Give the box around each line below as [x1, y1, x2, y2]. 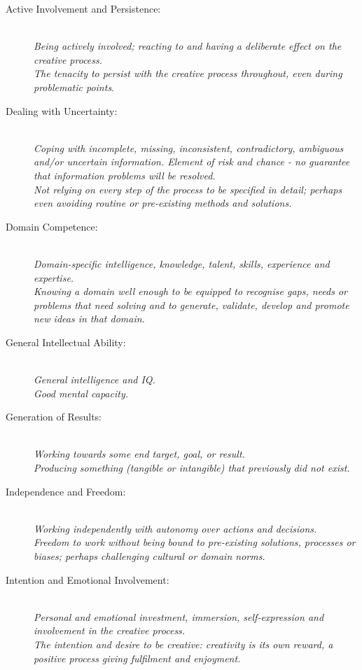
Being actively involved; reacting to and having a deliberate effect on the [34, 39, 342, 53]
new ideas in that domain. [34, 311, 145, 326]
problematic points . [34, 79, 115, 94]
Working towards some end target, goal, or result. [34, 446, 245, 461]
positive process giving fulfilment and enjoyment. [34, 650, 241, 665]
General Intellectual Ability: [6, 334, 126, 349]
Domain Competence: [6, 219, 98, 233]
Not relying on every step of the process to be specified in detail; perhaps [34, 182, 342, 196]
